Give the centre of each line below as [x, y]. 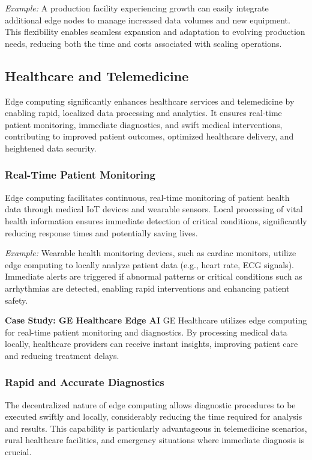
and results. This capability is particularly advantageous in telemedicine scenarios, [156, 428]
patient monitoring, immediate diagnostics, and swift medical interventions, [144, 124]
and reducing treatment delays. [62, 355]
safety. [16, 300]
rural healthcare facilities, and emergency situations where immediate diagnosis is [155, 440]
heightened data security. [51, 148]
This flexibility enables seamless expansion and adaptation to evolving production [155, 32]
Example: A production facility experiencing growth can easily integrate [137, 8]
